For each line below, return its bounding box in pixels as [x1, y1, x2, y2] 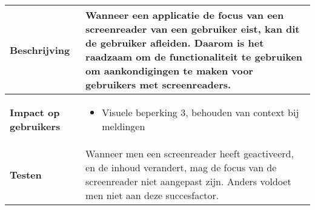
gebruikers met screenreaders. [85, 77, 231, 91]
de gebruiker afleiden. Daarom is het [85, 36, 264, 50]
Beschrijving [10, 42, 70, 57]
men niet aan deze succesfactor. [85, 188, 219, 202]
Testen [10, 167, 42, 182]
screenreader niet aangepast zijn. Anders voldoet [85, 174, 291, 188]
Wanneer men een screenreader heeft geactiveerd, [85, 146, 294, 160]
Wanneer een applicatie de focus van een [85, 8, 284, 22]
